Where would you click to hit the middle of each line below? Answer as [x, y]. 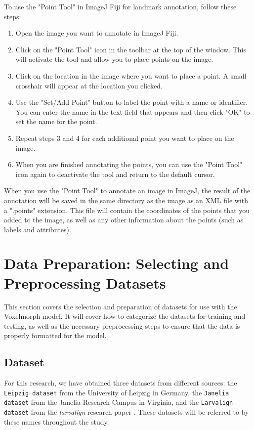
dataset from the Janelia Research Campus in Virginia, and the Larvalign [119, 402]
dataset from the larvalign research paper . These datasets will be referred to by [127, 412]
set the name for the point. [56, 121]
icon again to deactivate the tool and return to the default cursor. [115, 174]
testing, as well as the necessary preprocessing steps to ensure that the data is [122, 325]
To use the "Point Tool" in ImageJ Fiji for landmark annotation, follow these [120, 6]
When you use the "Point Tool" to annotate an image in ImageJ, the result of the [127, 191]
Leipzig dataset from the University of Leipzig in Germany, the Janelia [117, 392]
